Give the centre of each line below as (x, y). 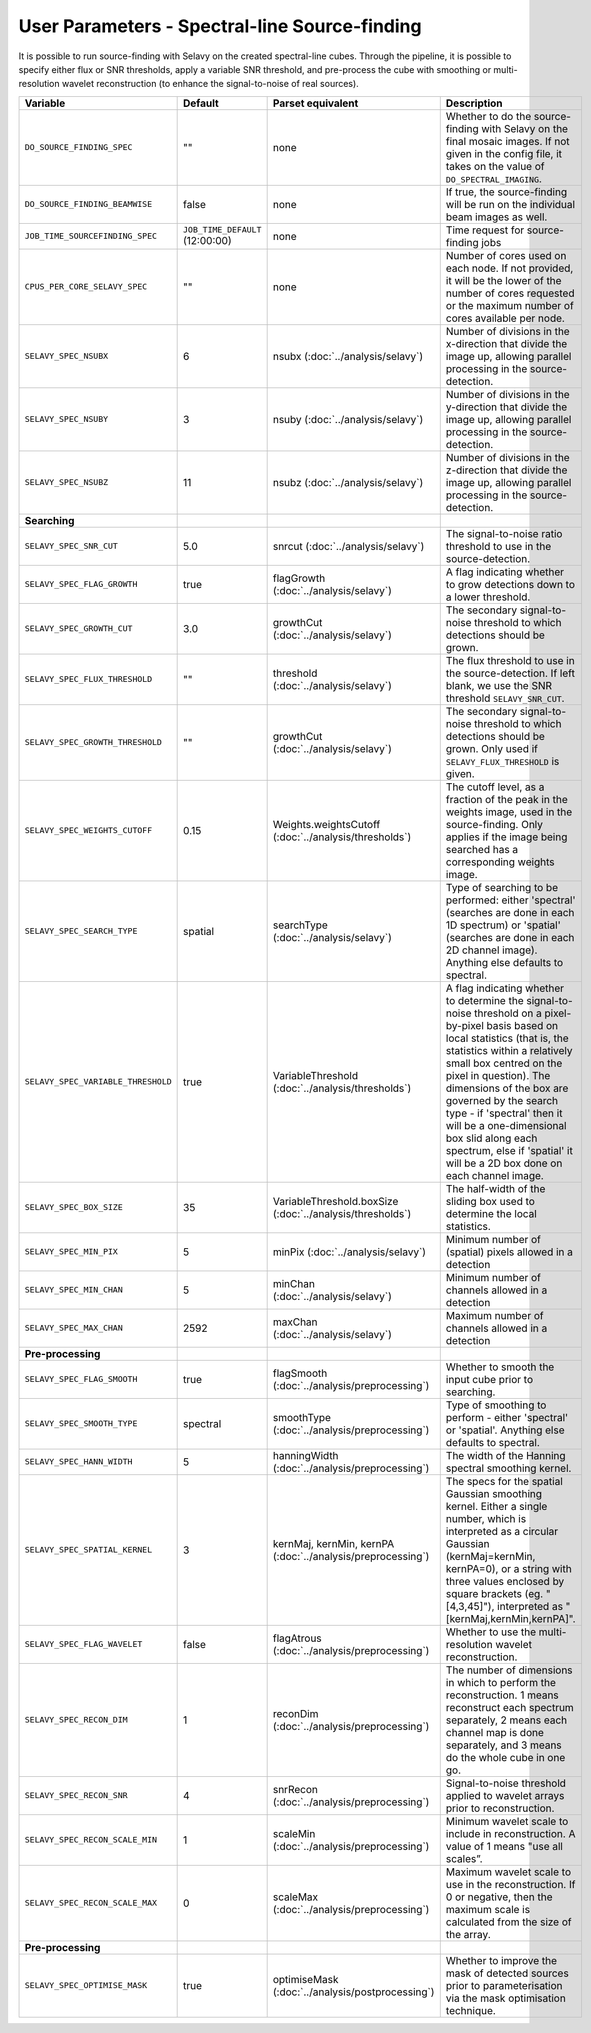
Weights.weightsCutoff (326, 824)
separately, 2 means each (506, 1720)
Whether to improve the (501, 1960)
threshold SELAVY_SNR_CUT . (505, 698)
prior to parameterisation (504, 1985)
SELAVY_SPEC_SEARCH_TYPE (81, 931)
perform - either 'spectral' (507, 1417)
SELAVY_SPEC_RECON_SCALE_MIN (91, 1840)
